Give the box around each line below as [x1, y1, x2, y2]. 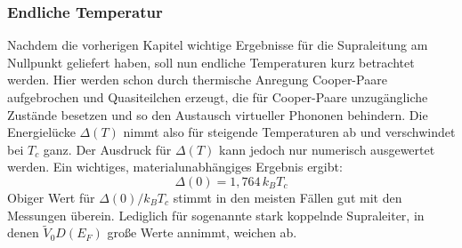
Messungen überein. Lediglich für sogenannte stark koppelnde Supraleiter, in [7, 205, 425, 224]
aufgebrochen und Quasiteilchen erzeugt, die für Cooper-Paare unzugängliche [7, 88, 428, 106]
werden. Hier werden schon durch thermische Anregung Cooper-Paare [7, 70, 387, 89]
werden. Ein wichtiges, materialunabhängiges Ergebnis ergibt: [7, 157, 343, 176]
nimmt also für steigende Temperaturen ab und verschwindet [123, 123, 456, 141]
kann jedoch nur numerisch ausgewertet [219, 140, 435, 158]
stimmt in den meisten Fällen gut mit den [173, 188, 402, 206]
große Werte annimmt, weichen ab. [107, 223, 297, 242]
